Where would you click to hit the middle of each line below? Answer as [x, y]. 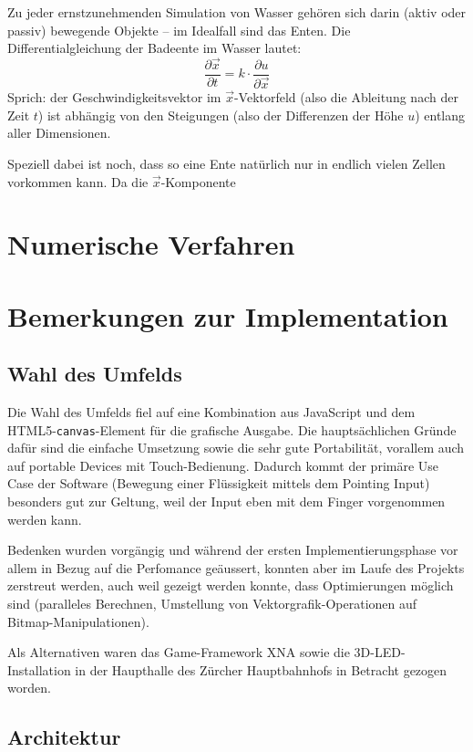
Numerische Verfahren [151, 244]
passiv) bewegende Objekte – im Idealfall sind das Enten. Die [179, 30]
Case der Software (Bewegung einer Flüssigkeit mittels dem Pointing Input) [219, 483]
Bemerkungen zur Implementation [228, 315]
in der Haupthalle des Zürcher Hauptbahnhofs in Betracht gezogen [261, 669]
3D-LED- [380, 652]
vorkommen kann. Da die [78, 181]
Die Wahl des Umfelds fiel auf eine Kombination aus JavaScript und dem [211, 412]
